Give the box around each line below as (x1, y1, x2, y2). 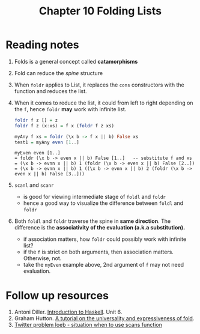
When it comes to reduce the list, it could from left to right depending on (14, 99, 193, 106)
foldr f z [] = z (14, 117, 58, 123)
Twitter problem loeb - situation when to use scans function (14, 321, 163, 329)
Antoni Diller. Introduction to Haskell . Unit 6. (14, 308, 123, 316)
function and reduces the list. (14, 87, 88, 94)
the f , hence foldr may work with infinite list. (14, 105, 127, 112)
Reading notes (5, 38, 79, 52)
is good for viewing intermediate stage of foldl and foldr (23, 193, 166, 201)
